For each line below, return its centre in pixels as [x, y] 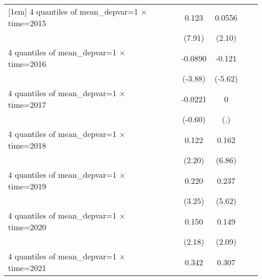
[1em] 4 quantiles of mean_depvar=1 [73, 11]
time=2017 [27, 104]
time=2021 [27, 268]
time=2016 [27, 64]
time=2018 [27, 145]
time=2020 [27, 227]
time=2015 [27, 23]
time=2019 [27, 186]
